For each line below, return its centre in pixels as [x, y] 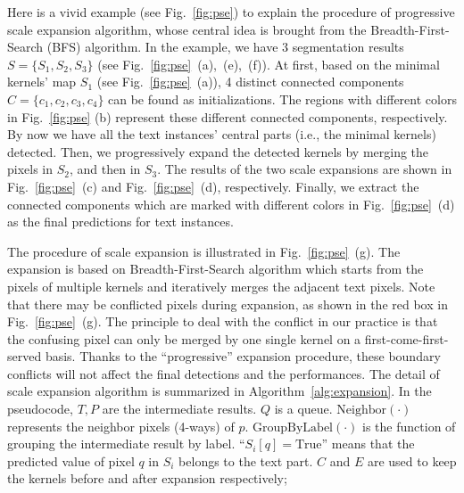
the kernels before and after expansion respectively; [147, 478]
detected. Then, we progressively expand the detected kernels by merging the [218, 151]
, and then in [105, 169]
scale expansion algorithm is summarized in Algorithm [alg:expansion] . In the [220, 391]
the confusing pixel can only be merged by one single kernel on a [184, 338]
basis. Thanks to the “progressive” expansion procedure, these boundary [243, 356]
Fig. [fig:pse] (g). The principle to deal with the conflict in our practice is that [223, 321]
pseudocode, [40, 409]
